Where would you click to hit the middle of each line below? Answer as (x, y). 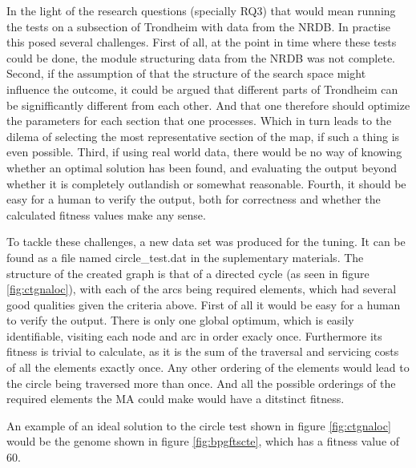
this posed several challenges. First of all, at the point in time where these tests (202, 42)
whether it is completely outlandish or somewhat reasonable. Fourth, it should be (206, 183)
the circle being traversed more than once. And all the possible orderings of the (201, 383)
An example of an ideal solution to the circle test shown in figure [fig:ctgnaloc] (199, 425)
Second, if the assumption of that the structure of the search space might (186, 73)
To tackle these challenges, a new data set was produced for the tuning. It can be (206, 242)
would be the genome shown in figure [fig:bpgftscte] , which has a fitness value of (203, 441)
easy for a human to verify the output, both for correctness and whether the (194, 199)
